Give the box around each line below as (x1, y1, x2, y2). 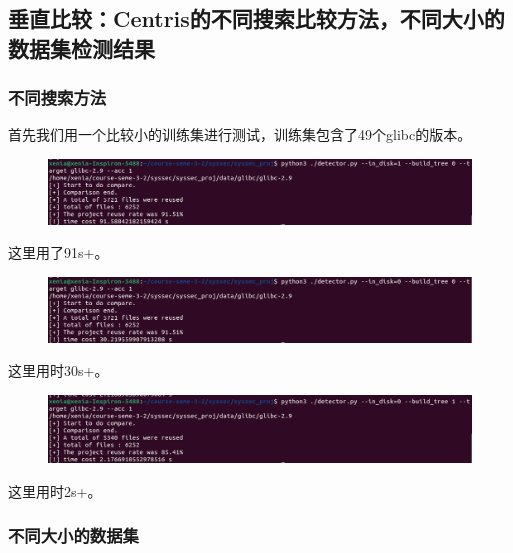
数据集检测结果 (8, 32, 155, 63)
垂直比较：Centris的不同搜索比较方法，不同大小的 (8, 3, 505, 34)
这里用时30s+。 (8, 360, 109, 381)
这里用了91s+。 (8, 242, 109, 263)
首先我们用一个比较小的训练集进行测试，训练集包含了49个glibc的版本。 (8, 124, 472, 145)
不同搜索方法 (8, 85, 107, 110)
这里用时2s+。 (8, 480, 102, 501)
